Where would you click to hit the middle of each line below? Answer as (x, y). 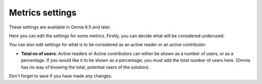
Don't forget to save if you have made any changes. (61, 76)
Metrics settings (43, 13)
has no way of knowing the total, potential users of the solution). (85, 67)
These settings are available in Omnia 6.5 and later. (60, 27)
